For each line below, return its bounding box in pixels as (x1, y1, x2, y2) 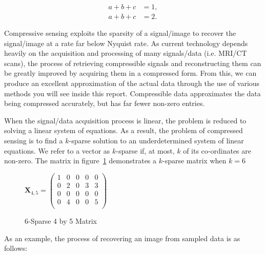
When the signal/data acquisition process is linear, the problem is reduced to (4, 115, 247, 125)
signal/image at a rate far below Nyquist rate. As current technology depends (4, 37, 248, 48)
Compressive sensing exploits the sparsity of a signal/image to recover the (4, 28, 236, 38)
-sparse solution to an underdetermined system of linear (69, 135, 244, 145)
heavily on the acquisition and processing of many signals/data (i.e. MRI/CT (4, 48, 247, 58)
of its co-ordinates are (183, 145, 251, 156)
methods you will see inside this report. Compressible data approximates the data (4, 88, 261, 98)
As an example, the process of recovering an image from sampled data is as (4, 232, 240, 243)
